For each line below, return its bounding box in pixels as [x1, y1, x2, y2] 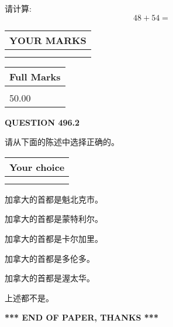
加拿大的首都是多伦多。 [5, 252, 95, 264]
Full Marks [9, 69, 61, 83]
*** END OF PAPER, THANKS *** [5, 311, 158, 323]
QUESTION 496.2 [5, 116, 80, 128]
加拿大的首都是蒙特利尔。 [5, 213, 103, 225]
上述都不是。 [5, 291, 54, 304]
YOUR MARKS [9, 33, 86, 47]
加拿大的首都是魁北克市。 [5, 193, 103, 205]
